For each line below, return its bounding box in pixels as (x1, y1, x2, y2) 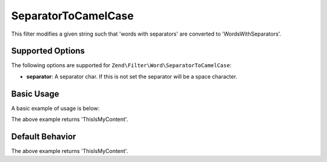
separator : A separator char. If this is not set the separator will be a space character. (26, 73, 237, 80)
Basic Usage (11, 88, 59, 99)
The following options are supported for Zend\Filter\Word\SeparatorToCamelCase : (11, 62, 232, 69)
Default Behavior (11, 131, 76, 141)
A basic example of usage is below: (11, 105, 100, 112)
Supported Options (11, 46, 85, 56)
